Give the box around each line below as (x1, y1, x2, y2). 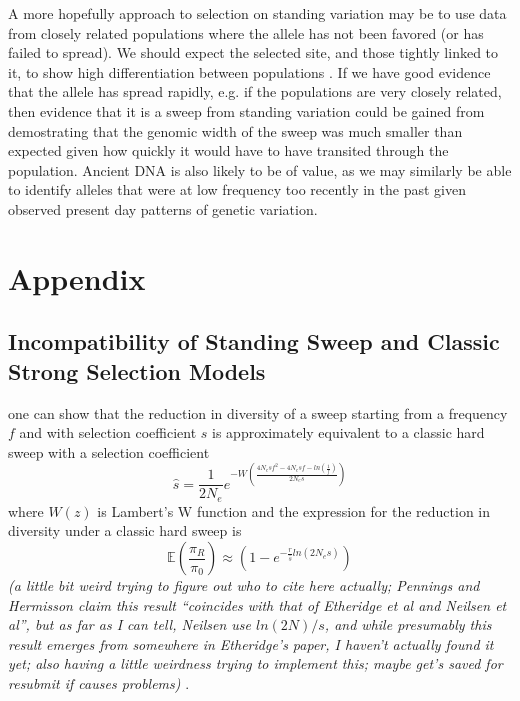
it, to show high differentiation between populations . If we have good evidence (8, 61, 491, 82)
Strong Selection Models (8, 355, 266, 386)
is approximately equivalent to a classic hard (212, 422, 485, 443)
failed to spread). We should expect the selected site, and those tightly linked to (8, 42, 499, 63)
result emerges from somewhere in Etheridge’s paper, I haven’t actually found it (8, 633, 494, 654)
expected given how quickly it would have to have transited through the (8, 140, 449, 161)
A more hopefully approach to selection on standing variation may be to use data (8, 3, 507, 23)
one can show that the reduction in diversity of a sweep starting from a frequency (8, 402, 508, 423)
